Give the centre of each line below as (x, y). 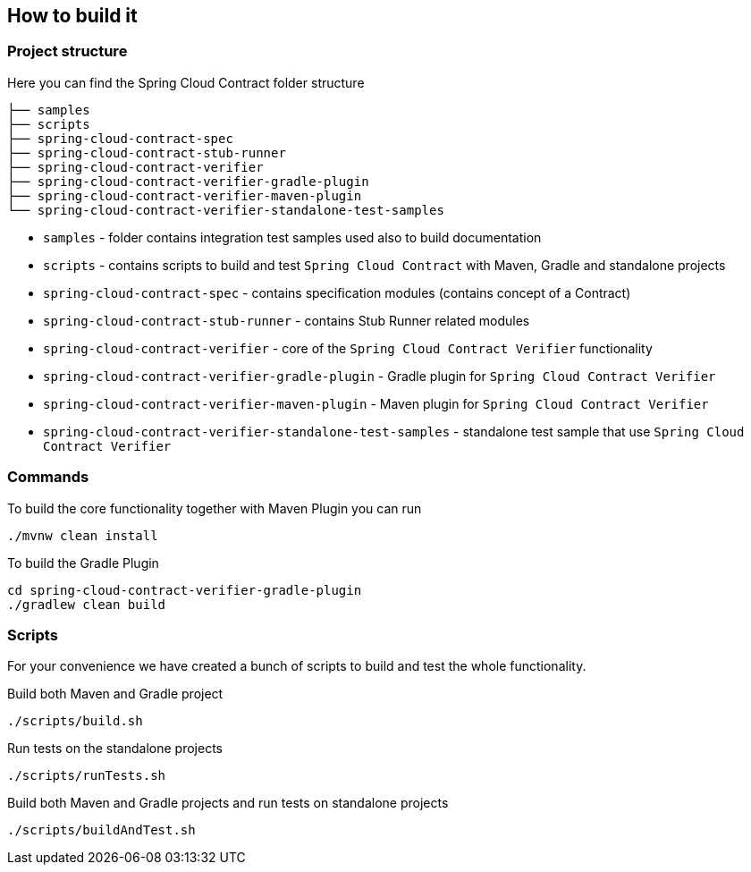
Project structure (68, 51)
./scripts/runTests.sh (87, 776)
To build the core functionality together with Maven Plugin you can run (215, 508)
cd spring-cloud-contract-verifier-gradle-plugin (185, 590)
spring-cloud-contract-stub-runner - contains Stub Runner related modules (287, 320)
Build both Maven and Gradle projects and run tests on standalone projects (228, 803)
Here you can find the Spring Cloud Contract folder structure (186, 82)
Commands (48, 477)
